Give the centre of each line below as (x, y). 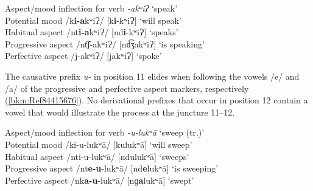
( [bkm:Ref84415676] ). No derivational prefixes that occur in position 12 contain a (156, 100)
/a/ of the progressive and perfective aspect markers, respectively (127, 88)
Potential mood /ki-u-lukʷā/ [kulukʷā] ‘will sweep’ (99, 144)
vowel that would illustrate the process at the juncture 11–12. (120, 112)
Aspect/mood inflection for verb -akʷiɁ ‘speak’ (91, 8)
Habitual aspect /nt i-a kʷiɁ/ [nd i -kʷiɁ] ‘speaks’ (92, 32)
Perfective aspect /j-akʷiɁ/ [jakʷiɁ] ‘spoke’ (83, 56)
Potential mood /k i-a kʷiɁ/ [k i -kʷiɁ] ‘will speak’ (93, 20)
